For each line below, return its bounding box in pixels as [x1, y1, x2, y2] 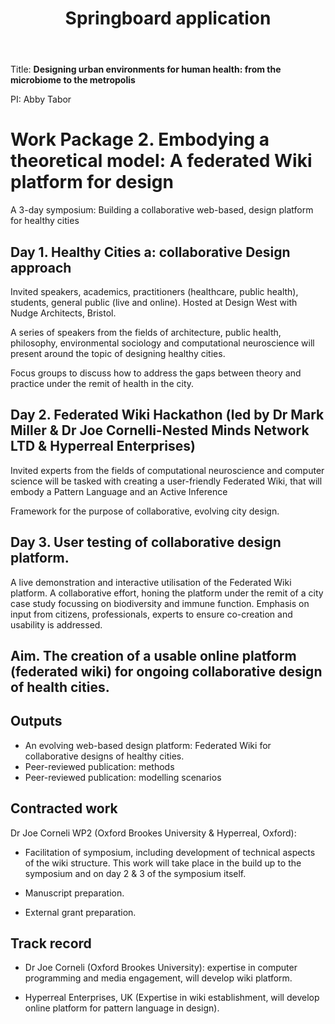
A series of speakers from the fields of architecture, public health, [10, 326, 282, 338]
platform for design [10, 171, 174, 194]
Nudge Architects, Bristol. [10, 307, 117, 319]
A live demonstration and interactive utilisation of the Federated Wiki [10, 576, 292, 588]
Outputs [10, 713, 63, 730]
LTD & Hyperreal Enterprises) [10, 438, 196, 455]
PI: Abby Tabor [10, 93, 72, 106]
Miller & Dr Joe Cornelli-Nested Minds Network [10, 422, 310, 439]
